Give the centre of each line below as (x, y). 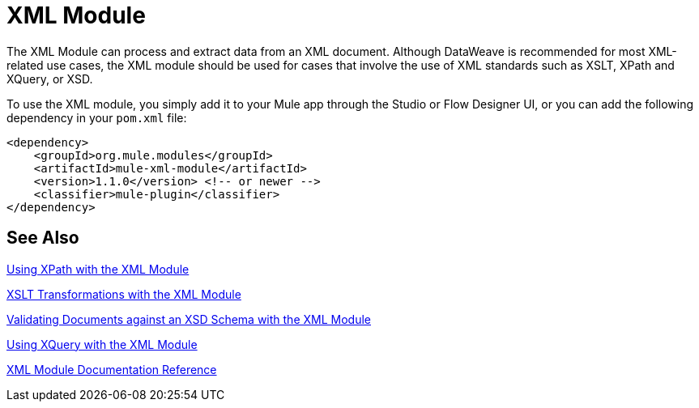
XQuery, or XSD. (50, 79)
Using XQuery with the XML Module (102, 344)
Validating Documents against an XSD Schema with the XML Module (189, 319)
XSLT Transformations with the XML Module (124, 294)
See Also (43, 238)
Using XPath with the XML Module (98, 269)
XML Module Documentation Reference (112, 369)
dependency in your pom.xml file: (97, 117)
